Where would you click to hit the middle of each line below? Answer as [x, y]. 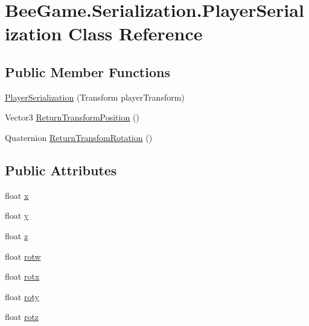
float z [17, 235]
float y [17, 215]
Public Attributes [61, 170]
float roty [22, 296]
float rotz [22, 317]
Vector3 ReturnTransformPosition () [72, 117]
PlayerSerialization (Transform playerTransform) [95, 97]
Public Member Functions [88, 71]
